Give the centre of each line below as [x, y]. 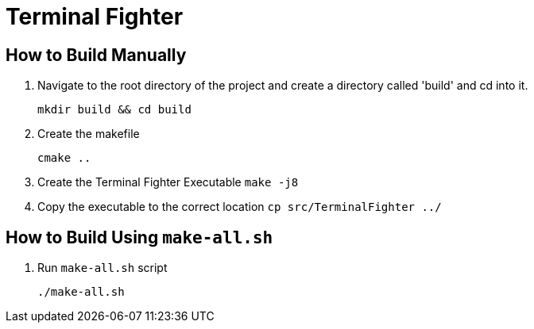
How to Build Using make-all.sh [139, 237]
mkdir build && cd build [114, 110]
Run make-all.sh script [103, 268]
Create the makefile [89, 134]
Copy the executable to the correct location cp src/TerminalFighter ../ [240, 207]
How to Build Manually [96, 55]
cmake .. [64, 158]
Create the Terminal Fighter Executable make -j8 [168, 182]
